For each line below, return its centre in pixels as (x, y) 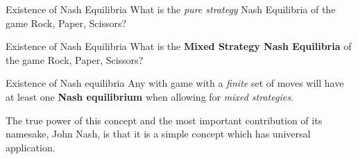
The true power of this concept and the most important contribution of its (164, 120)
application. (31, 147)
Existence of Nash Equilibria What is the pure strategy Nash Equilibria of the (171, 9)
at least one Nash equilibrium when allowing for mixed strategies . (150, 96)
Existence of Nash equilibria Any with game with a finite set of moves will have (175, 83)
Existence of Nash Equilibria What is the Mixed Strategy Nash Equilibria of (179, 46)
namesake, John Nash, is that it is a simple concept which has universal (158, 134)
